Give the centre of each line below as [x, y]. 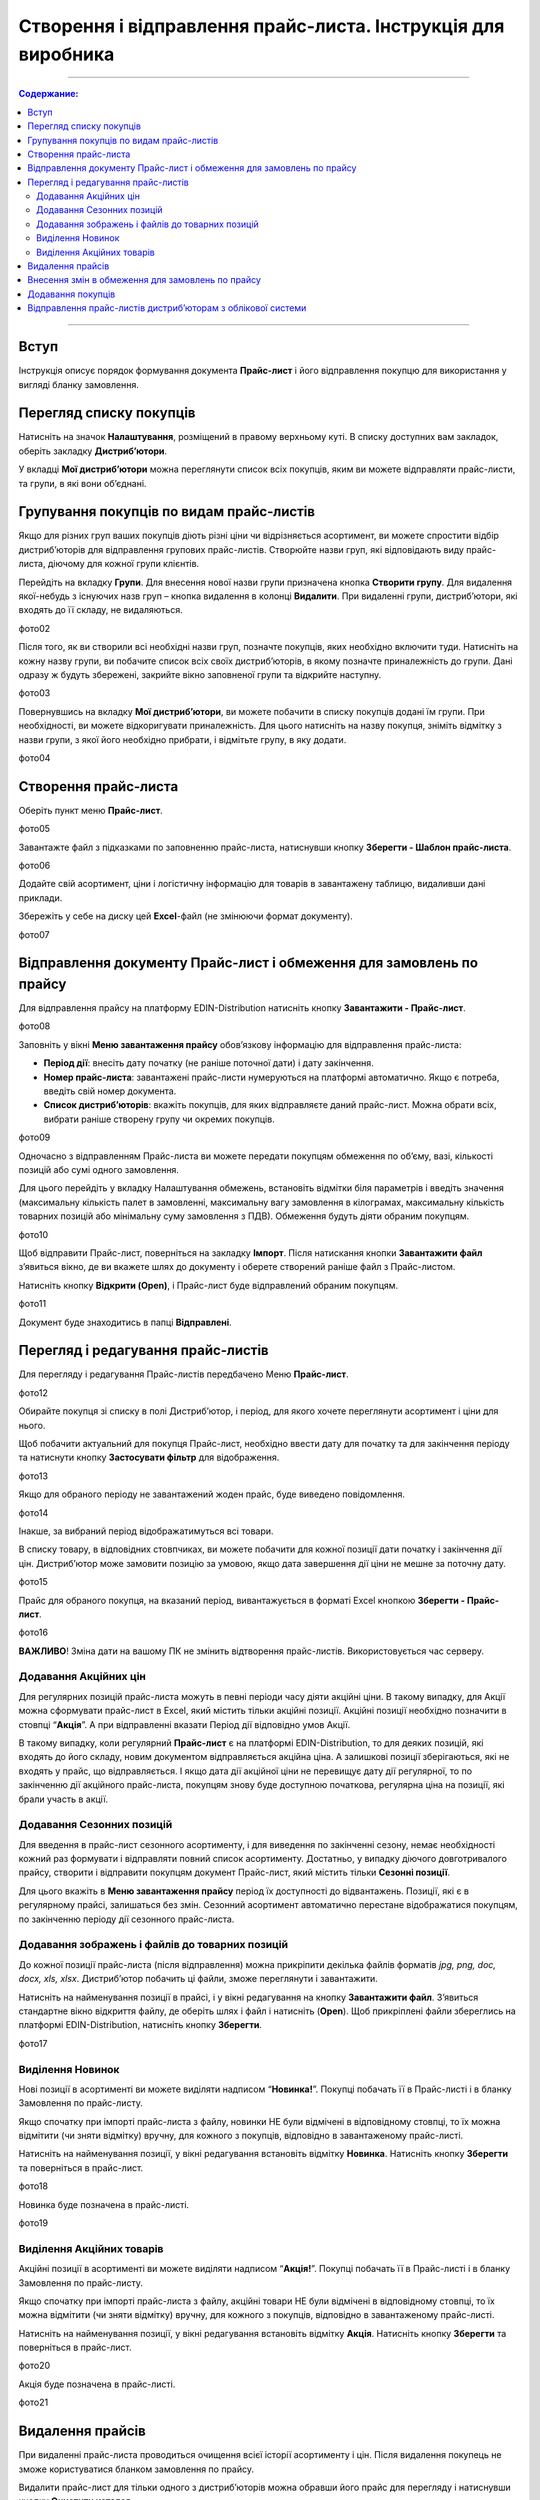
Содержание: [48, 94]
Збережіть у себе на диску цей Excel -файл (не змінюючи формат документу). [186, 916]
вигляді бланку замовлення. [79, 384]
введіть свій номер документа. [110, 1091]
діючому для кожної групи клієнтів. [123, 564]
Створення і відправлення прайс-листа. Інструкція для [261, 26]
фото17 [33, 2043]
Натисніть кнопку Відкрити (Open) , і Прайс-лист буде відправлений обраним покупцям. [208, 1285]
